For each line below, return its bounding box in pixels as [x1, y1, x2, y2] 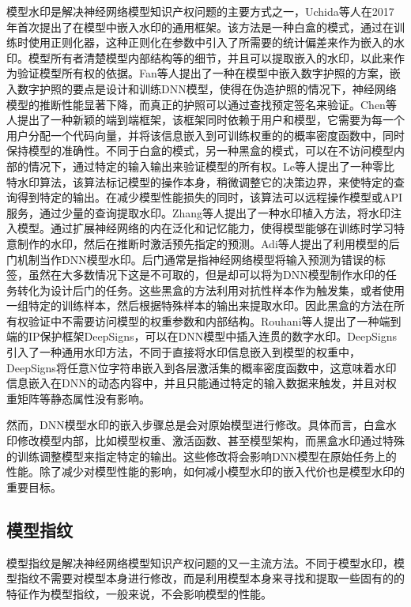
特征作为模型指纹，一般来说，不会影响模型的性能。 [6, 585, 272, 601]
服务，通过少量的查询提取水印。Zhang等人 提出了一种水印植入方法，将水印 [6, 204, 391, 221]
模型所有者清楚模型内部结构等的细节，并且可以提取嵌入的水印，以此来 [28, 49, 394, 66]
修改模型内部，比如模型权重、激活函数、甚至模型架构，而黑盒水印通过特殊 [17, 432, 405, 449]
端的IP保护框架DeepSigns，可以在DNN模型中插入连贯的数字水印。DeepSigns [6, 328, 398, 345]
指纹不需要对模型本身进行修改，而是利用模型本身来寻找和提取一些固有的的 [17, 570, 405, 586]
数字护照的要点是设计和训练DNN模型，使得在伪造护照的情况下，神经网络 [17, 80, 397, 96]
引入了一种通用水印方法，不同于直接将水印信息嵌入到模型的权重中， [6, 344, 360, 360]
